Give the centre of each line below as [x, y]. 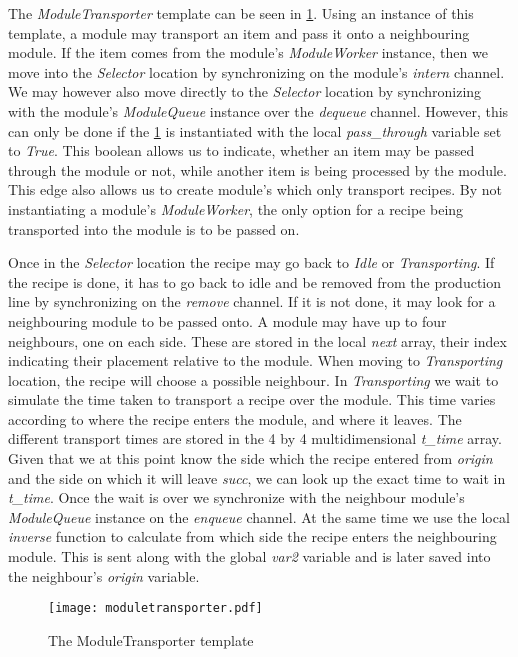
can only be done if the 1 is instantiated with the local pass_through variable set [255, 130]
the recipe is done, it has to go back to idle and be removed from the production [255, 281]
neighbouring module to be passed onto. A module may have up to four [227, 320]
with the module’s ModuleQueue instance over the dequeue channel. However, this [258, 110]
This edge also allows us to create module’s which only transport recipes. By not [255, 189]
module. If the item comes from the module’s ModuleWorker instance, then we [248, 52]
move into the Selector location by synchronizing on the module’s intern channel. [256, 71]
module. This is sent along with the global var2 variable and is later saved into [249, 556]
